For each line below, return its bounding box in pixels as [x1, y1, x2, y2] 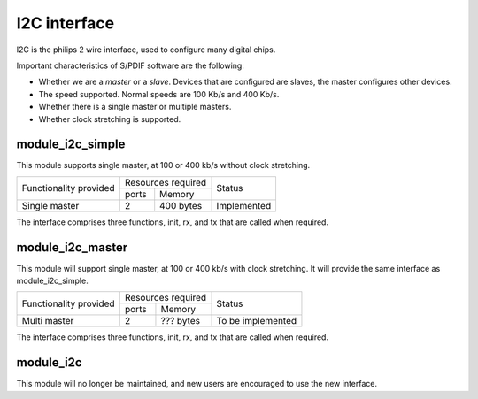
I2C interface [16, 13, 115, 33]
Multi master [21, 315, 74, 327]
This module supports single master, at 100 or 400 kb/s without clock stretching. [16, 160, 311, 171]
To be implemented [216, 315, 297, 327]
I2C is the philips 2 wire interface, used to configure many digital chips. [16, 44, 276, 55]
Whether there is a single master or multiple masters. [38, 102, 232, 112]
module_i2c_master [16, 240, 128, 255]
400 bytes [159, 199, 203, 211]
